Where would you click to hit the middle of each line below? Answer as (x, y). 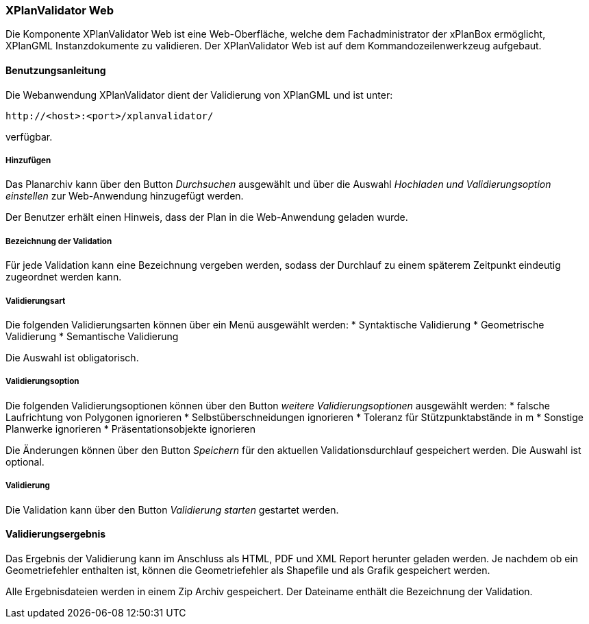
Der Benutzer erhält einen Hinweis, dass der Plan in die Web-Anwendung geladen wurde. (207, 217)
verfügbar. (29, 136)
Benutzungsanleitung (56, 70)
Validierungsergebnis (56, 534)
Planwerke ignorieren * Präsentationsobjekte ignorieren (131, 429)
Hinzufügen (28, 160)
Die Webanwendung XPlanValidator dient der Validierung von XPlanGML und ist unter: (199, 95)
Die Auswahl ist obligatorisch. (72, 357)
